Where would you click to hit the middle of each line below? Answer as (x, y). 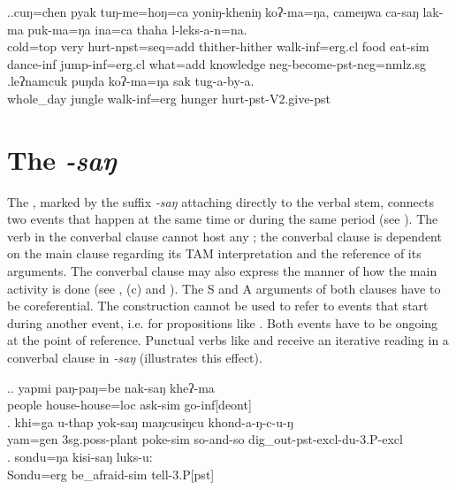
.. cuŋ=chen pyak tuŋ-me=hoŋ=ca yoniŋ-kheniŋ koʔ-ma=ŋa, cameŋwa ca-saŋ (213, 11)
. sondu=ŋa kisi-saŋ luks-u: (80, 456)
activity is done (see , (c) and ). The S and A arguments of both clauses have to (224, 288)
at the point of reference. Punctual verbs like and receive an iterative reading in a (228, 340)
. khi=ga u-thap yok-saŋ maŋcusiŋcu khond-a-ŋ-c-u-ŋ (150, 421)
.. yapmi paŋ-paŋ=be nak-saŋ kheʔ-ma (111, 387)
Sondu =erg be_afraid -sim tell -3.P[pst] (111, 474)
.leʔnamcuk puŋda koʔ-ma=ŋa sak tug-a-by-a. (131, 81)
